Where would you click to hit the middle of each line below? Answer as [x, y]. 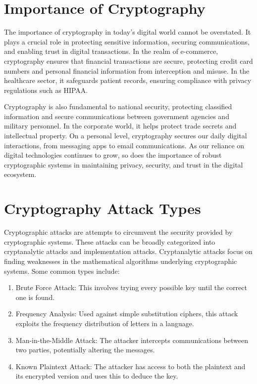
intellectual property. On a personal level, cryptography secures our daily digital [126, 136]
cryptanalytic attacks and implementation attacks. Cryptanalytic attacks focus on [128, 251]
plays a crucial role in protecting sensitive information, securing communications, [127, 41]
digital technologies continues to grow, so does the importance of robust [113, 155]
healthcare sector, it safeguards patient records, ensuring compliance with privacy [128, 80]
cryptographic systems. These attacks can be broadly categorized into [110, 241]
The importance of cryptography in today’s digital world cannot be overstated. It [128, 32]
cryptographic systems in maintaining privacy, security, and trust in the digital [124, 164]
